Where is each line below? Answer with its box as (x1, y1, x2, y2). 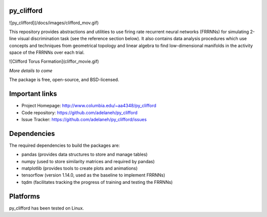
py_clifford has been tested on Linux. (9, 205, 84, 211)
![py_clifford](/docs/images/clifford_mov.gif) (9, 20, 99, 26)
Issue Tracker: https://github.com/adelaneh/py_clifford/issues (21, 116, 147, 122)
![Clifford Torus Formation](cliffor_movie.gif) (9, 58, 99, 64)
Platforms (9, 192, 40, 200)
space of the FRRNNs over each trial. (9, 49, 85, 55)
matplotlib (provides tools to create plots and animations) (21, 166, 138, 172)
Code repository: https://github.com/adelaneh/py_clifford (21, 109, 138, 116)
